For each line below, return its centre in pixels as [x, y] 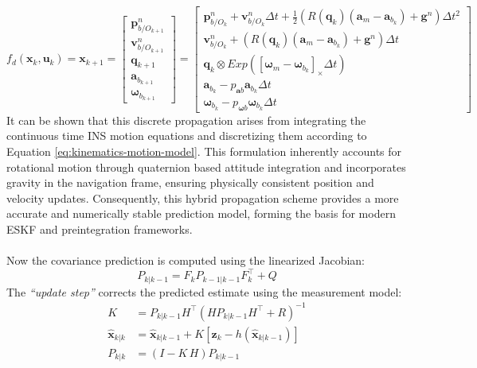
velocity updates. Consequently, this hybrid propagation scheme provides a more [203, 198]
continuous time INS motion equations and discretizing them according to [187, 136]
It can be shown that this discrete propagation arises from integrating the [186, 120]
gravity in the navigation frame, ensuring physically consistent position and [190, 182]
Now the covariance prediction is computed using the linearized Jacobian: [186, 260]
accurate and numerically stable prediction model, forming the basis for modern [201, 213]
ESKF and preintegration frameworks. [100, 229]
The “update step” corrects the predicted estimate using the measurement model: [204, 291]
